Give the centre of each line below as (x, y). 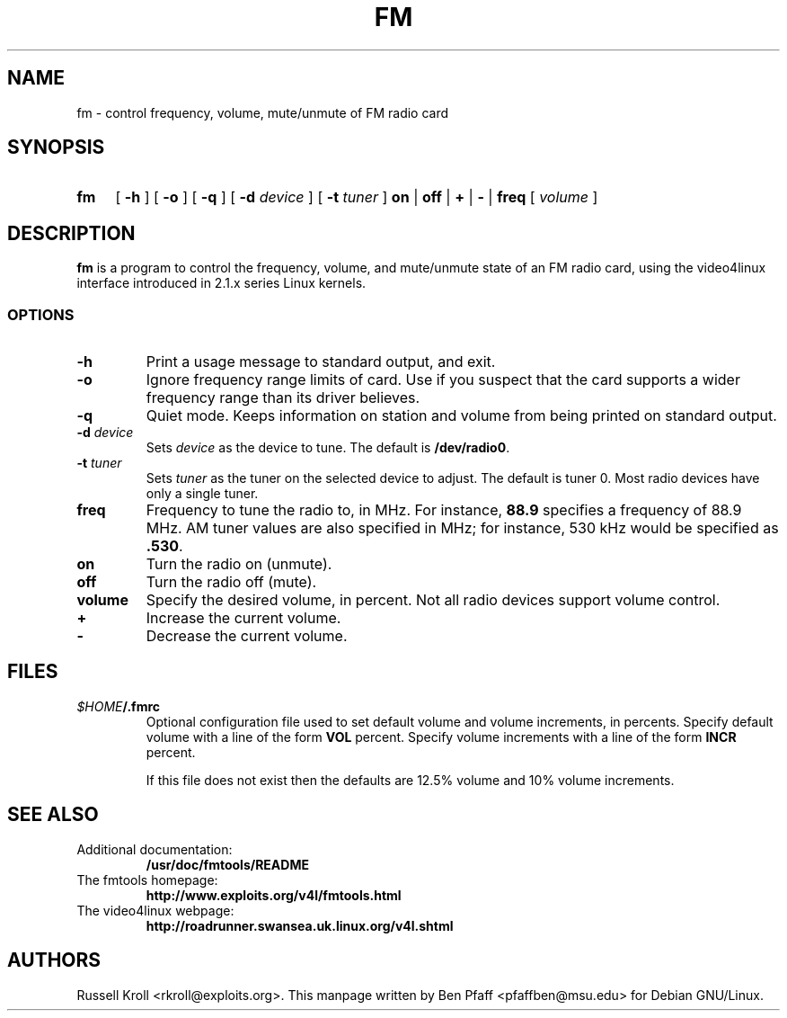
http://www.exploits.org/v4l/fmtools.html (274, 895)
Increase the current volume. (243, 618)
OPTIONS (41, 314)
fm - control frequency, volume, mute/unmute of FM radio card (263, 112)
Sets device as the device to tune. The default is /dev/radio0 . (328, 448)
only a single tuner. (202, 494)
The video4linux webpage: (155, 910)
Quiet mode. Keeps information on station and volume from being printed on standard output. (461, 416)
